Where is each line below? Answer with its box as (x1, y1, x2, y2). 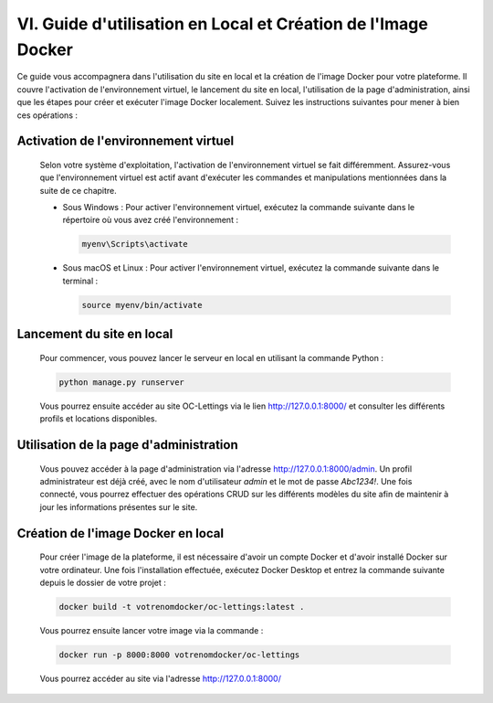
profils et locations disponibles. (39, 413, 158, 424)
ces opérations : (16, 110, 78, 121)
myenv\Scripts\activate (81, 239, 189, 250)
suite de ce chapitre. (39, 185, 118, 196)
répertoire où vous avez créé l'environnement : (62, 215, 239, 226)
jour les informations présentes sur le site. (39, 501, 198, 512)
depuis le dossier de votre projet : (39, 577, 166, 588)
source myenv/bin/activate (81, 300, 203, 310)
